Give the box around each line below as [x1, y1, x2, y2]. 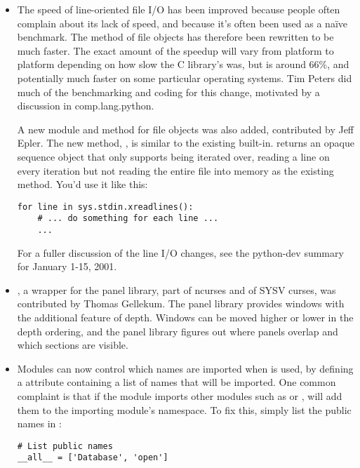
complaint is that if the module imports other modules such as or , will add [17, 389, 342, 403]
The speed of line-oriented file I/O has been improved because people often [17, 2, 340, 16]
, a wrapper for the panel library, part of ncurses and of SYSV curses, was [17, 282, 336, 297]
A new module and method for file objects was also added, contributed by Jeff [17, 121, 354, 136]
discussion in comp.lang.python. [17, 98, 154, 113]
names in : [17, 416, 62, 431]
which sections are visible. [17, 337, 128, 352]
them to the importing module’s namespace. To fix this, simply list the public [17, 402, 352, 417]
